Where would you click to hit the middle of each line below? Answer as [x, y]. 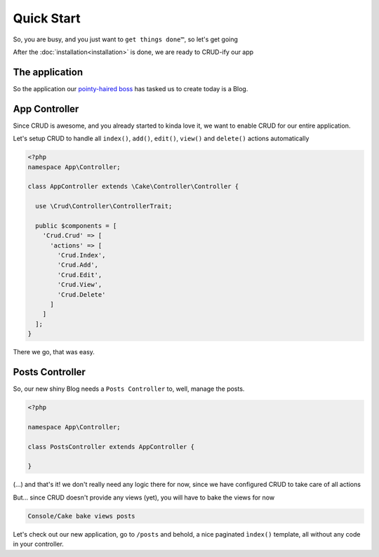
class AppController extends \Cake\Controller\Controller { [133, 187]
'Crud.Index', [81, 255]
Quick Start [47, 18]
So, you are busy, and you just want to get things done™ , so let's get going [126, 39]
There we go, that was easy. [54, 352]
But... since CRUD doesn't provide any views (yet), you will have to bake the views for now [144, 497]
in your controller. [39, 544]
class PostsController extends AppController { [111, 447]
